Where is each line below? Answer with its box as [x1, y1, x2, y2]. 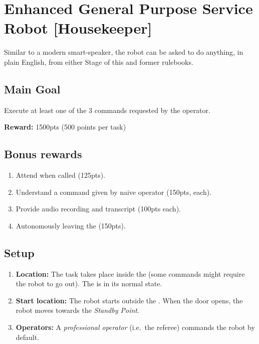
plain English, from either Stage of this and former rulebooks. [4, 56, 193, 67]
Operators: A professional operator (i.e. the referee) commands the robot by [16, 322, 255, 332]
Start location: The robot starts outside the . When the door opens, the [16, 295, 243, 305]
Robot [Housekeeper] [4, 18, 152, 38]
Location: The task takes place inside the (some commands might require [16, 268, 245, 279]
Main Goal [4, 81, 61, 96]
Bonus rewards [4, 146, 82, 162]
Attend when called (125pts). [16, 170, 105, 180]
